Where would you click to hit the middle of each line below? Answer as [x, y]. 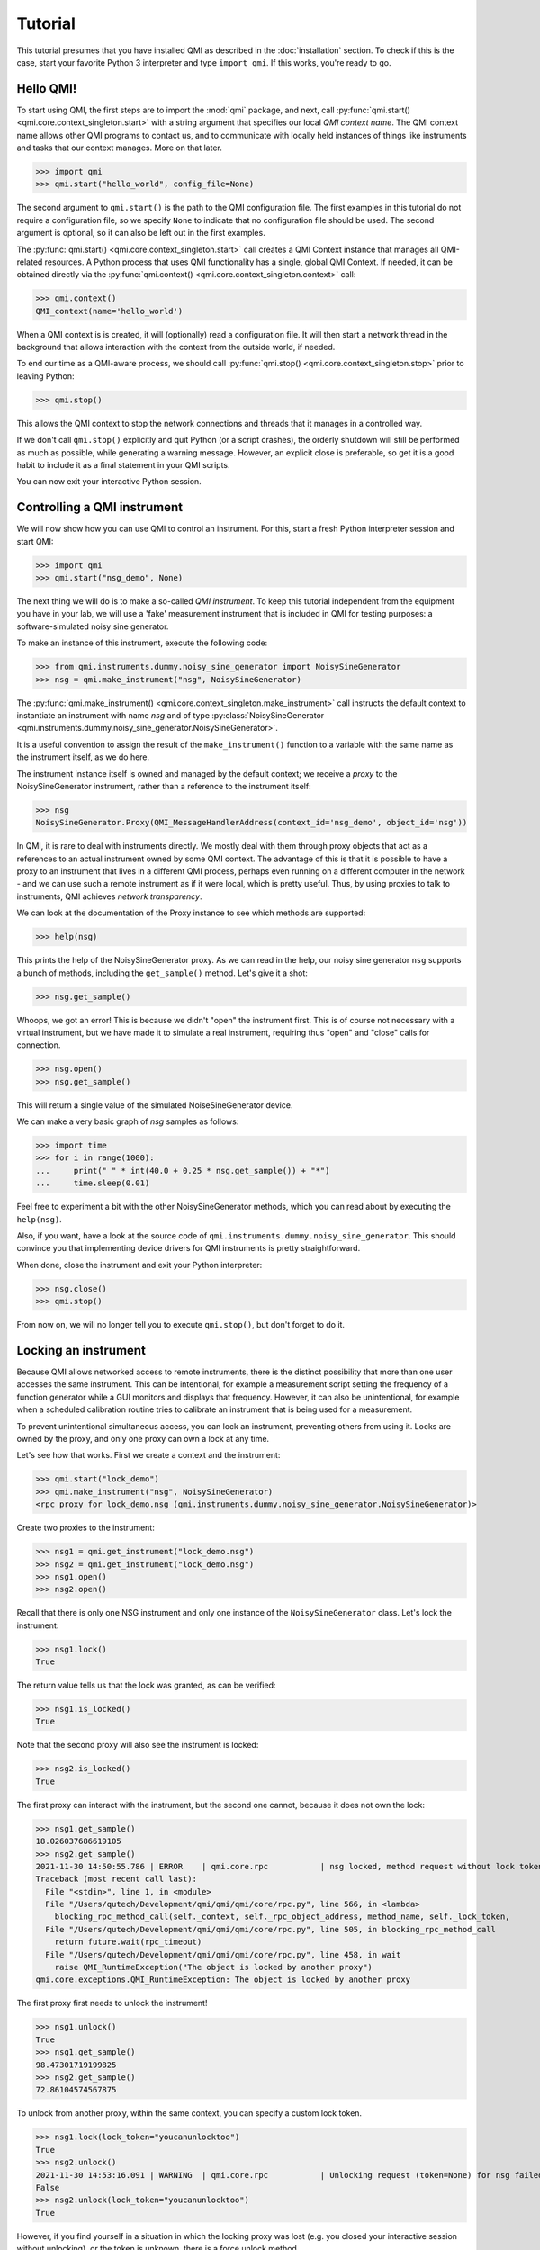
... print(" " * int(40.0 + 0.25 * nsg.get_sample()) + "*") [183, 1170]
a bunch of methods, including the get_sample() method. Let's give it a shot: [162, 973]
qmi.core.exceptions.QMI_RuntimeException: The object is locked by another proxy [223, 1980]
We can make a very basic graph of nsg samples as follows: [128, 1121]
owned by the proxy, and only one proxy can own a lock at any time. [143, 1439]
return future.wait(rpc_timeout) [128, 1942]
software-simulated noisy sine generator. [93, 626]
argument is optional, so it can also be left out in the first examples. [141, 233]
